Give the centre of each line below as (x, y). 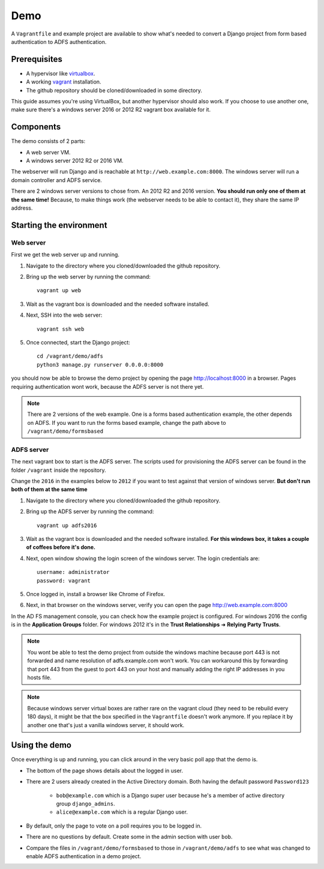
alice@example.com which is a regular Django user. (122, 812)
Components (36, 127)
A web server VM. (48, 152)
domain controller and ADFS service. (56, 180)
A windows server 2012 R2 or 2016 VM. (75, 161)
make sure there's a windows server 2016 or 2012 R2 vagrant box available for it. (111, 110)
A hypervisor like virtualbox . (61, 73)
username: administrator (73, 572)
